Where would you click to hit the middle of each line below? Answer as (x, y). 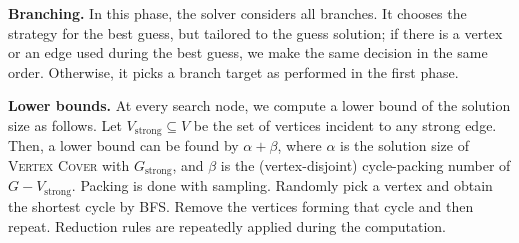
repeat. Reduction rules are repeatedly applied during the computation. (227, 225)
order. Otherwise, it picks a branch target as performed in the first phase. (233, 71)
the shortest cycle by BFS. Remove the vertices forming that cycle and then (241, 205)
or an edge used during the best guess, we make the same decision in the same (248, 52)
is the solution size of (404, 145)
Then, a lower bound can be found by (123, 145)
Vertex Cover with (69, 165)
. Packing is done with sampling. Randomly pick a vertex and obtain (282, 185)
